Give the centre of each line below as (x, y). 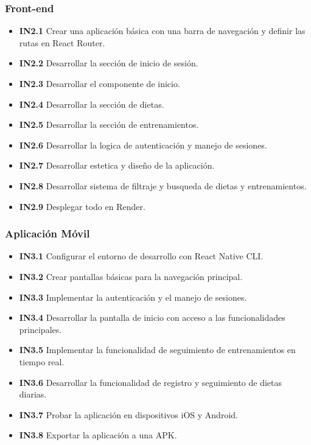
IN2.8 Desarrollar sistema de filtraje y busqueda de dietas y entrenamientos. (163, 185)
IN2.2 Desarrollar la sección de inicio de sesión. (109, 63)
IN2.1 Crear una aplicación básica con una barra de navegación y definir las (162, 31)
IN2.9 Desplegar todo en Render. (82, 206)
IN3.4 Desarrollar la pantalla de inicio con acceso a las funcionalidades (152, 317)
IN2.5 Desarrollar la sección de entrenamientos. (109, 124)
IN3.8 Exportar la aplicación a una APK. (98, 435)
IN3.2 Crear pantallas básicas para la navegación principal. (131, 276)
